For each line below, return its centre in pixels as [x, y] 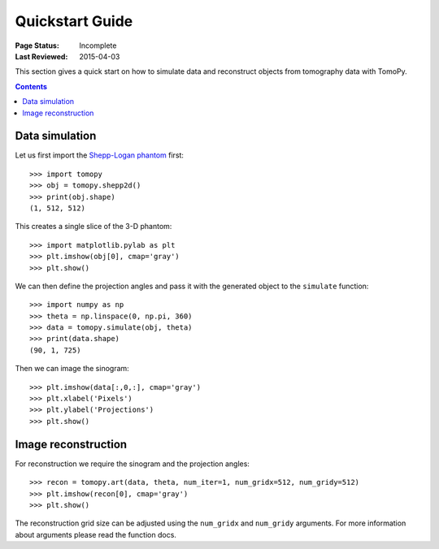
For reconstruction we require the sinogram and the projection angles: [132, 464]
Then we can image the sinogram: [72, 369]
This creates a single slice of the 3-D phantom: [93, 227]
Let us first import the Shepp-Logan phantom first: [100, 155]
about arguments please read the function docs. [96, 534]
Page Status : [37, 45]
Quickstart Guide [74, 21]
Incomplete [98, 45]
